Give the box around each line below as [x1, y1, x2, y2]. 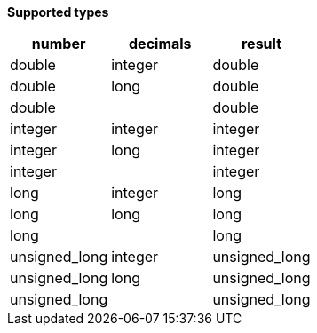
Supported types [7, 4, 109, 20]
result [241, 35, 281, 52]
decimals [129, 35, 192, 52]
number [31, 35, 86, 52]
